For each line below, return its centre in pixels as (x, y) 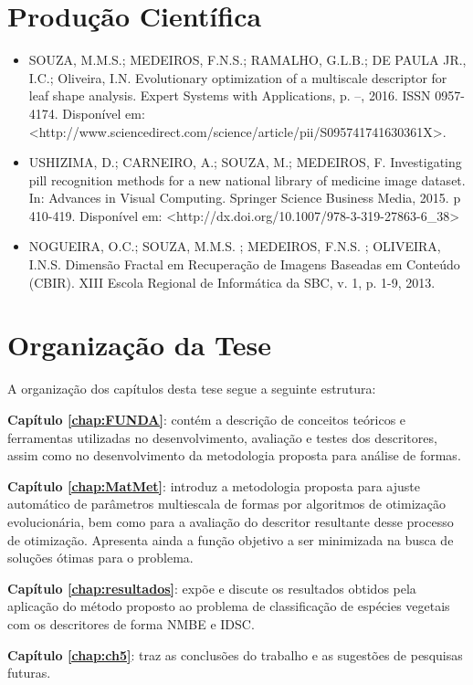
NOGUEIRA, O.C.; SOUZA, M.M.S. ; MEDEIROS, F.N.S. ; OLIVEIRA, (235, 246)
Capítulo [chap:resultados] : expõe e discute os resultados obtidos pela (212, 588)
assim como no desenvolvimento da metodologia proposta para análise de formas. (234, 455)
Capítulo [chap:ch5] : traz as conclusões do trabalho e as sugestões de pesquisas (235, 654)
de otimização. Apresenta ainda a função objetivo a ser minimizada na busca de (231, 539)
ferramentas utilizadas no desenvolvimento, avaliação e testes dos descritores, (222, 437)
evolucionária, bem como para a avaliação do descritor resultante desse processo (231, 521)
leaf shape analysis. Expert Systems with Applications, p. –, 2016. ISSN (230, 95)
